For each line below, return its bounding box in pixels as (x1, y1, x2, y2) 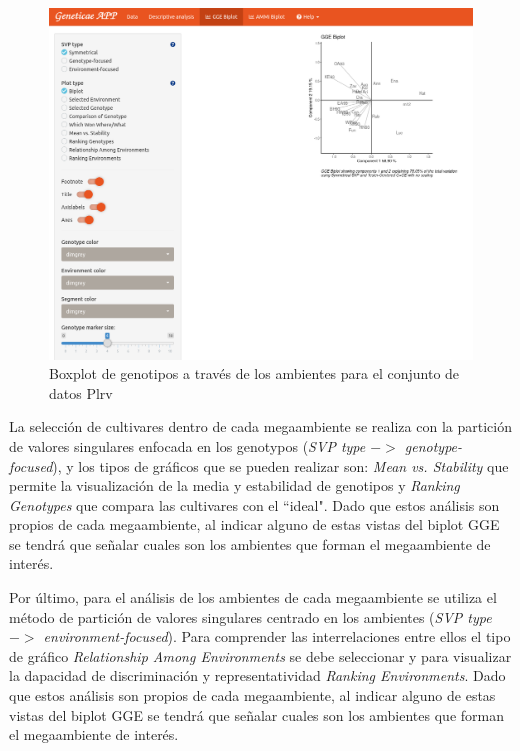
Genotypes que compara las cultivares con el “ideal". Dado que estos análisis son (9, 494, 500, 515)
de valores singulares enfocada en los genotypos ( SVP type (9, 435, 366, 456)
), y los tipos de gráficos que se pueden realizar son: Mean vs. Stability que (52, 455, 509, 476)
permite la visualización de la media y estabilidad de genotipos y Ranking (9, 475, 460, 496)
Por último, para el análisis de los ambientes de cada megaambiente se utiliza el (9, 587, 497, 608)
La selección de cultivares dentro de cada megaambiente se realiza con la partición (9, 416, 512, 437)
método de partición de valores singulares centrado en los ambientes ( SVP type (9, 606, 492, 627)
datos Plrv (49, 382, 113, 403)
